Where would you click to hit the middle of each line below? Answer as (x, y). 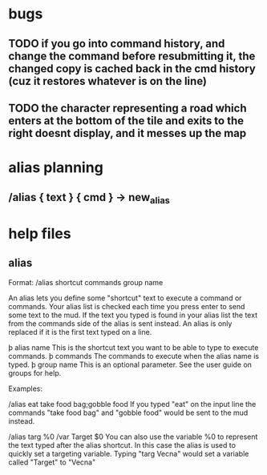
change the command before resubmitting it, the (132, 56)
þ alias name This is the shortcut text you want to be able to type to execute (133, 347)
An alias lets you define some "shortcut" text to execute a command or (125, 298)
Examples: (25, 388)
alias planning (56, 168)
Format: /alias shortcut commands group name (86, 282)
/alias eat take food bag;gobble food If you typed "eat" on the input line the (132, 404)
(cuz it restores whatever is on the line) (107, 81)
